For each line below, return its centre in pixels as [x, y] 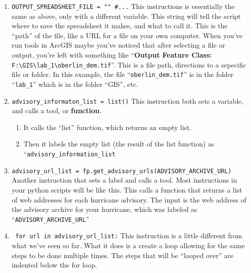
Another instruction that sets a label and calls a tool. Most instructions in [124, 180]
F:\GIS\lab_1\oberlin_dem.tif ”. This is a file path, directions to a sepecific [129, 64]
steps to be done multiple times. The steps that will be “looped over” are [123, 255]
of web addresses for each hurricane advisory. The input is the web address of [129, 199]
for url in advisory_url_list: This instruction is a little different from [128, 236]
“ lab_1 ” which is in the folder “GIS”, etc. [75, 84]
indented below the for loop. [54, 265]
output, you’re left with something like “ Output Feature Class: [112, 55]
